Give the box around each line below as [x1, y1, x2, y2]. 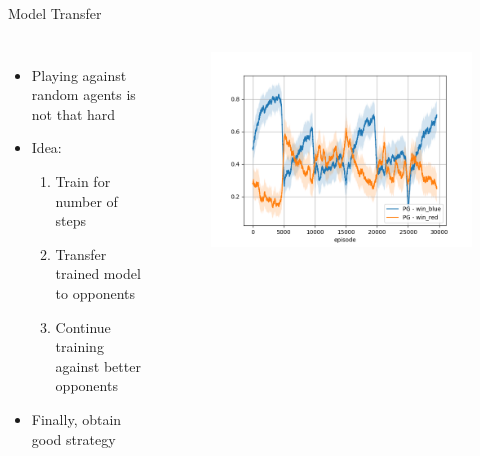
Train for [55, 170, 111, 191]
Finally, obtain [31, 408, 122, 429]
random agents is [31, 84, 136, 105]
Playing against [31, 64, 127, 85]
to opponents [55, 282, 136, 303]
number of [55, 190, 118, 211]
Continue [55, 316, 111, 337]
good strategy [31, 428, 116, 449]
